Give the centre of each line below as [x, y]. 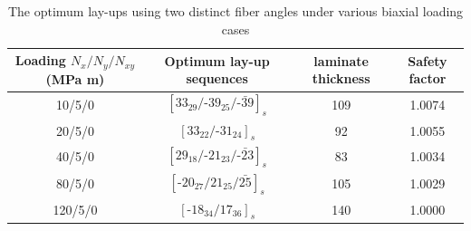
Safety [428, 60]
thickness [341, 78]
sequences [217, 78]
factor [428, 78]
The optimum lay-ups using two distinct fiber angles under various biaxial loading [235, 11]
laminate [341, 60]
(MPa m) [75, 78]
